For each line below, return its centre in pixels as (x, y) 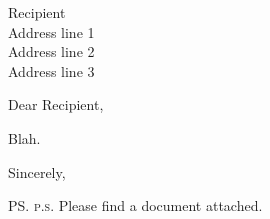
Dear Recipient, (56, 104)
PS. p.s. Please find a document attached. (135, 205)
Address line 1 (51, 31)
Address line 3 (51, 70)
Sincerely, (37, 171)
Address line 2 (51, 51)
